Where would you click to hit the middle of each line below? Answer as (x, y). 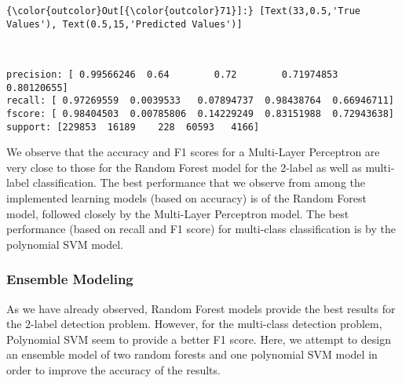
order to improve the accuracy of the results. (113, 369)
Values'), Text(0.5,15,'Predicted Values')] (124, 24)
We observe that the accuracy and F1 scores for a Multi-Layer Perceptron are (193, 152)
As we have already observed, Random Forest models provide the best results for (201, 308)
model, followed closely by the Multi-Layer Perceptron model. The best (178, 213)
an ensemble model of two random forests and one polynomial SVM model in (192, 354)
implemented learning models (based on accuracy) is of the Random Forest (186, 197)
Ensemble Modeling (70, 279)
